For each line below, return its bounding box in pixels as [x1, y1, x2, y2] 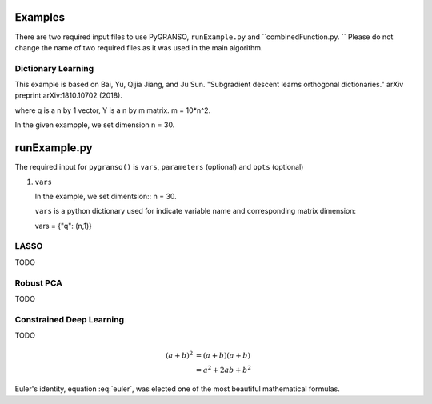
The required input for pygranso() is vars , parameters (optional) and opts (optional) [14, 162, 304, 172]
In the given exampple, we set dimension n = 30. [14, 120, 175, 130]
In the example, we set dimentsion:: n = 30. [34, 191, 178, 201]
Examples [14, 10, 66, 24]
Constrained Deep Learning [14, 314, 125, 325]
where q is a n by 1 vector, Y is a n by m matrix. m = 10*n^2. [14, 105, 211, 115]
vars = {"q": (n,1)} [34, 221, 92, 230]
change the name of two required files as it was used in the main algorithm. [14, 42, 263, 52]
